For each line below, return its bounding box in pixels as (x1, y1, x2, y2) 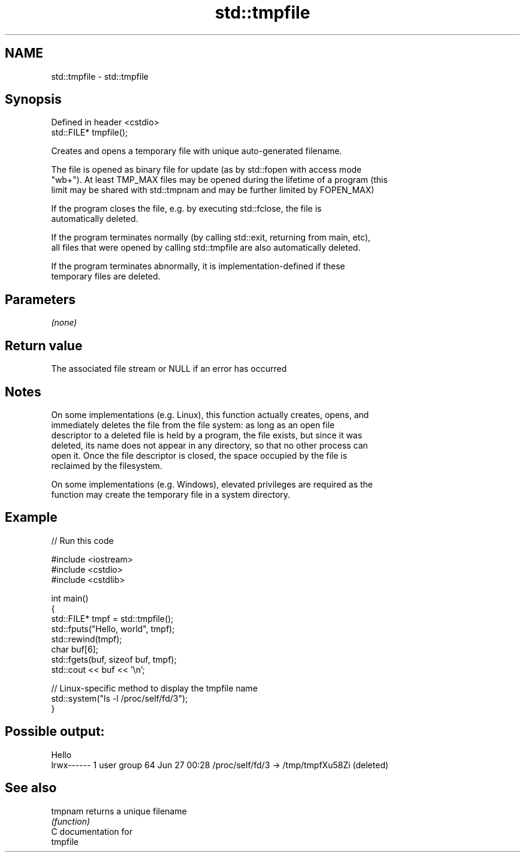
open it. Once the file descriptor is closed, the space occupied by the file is (51, 450, 348, 461)
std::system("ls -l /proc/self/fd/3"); (51, 693, 188, 703)
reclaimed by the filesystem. (51, 460, 162, 471)
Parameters (5, 291, 76, 307)
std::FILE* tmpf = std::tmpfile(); (51, 613, 174, 624)
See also (5, 780, 57, 796)
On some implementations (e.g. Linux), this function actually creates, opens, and (51, 409, 369, 420)
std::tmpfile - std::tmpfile (51, 71, 149, 82)
